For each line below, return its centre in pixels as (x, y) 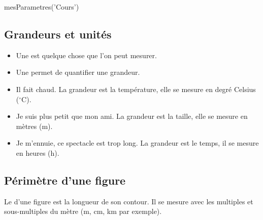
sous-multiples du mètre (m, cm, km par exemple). (83, 211)
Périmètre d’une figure (65, 180)
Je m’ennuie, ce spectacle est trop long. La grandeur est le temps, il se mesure (137, 143)
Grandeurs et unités (58, 34)
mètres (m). (34, 126)
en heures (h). (38, 152)
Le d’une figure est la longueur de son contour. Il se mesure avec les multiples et (129, 201)
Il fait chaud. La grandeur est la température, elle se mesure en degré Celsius (136, 89)
